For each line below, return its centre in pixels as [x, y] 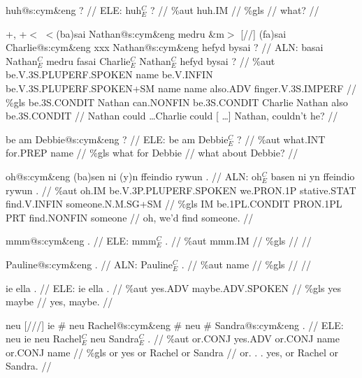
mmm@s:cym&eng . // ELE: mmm [81, 241]
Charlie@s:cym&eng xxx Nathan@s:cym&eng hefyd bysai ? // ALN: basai [165, 47]
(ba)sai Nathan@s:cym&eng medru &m [140, 33]
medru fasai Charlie [88, 60]
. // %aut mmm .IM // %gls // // [238, 241]
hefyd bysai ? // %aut [227, 60]
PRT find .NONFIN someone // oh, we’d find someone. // [130, 217]
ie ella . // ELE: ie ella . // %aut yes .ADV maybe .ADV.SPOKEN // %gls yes [173, 288]
